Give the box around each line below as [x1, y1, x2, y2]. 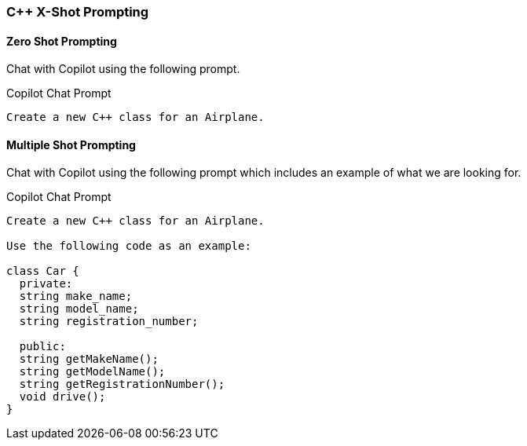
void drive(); [19, 390, 106, 404]
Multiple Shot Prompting [6, 137, 136, 152]
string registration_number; [19, 315, 199, 328]
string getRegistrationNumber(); [19, 378, 225, 391]
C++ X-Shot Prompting [6, 4, 149, 20]
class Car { [6, 265, 79, 278]
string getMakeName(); [19, 353, 159, 366]
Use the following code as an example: [6, 239, 251, 253]
